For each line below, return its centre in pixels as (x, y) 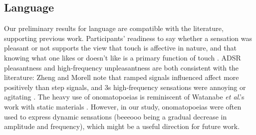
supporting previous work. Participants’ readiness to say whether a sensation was (128, 38)
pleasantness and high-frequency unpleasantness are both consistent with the (122, 67)
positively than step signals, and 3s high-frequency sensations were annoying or (125, 87)
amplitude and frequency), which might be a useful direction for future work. (122, 126)
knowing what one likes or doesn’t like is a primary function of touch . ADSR (123, 57)
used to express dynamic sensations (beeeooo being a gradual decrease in (116, 116)
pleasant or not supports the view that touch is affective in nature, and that (120, 48)
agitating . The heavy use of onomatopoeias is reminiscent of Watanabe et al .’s (124, 97)
